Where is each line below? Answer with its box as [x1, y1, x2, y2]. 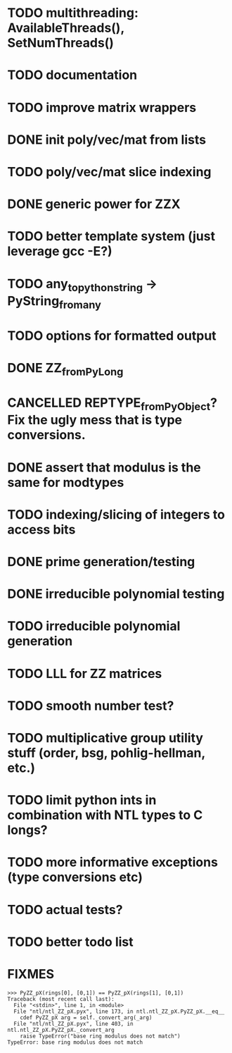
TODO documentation [7, 67, 138, 83]
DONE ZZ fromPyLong [7, 360, 124, 378]
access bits [7, 522, 76, 537]
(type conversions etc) [7, 869, 143, 885]
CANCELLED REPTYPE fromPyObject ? [7, 395, 218, 413]
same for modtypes [7, 474, 124, 491]
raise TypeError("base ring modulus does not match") [20, 1033, 181, 1040]
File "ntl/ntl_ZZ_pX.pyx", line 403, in [13, 1020, 134, 1027]
